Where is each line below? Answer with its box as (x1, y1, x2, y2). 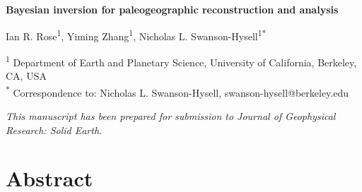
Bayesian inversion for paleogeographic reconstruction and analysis (6, 2, 339, 16)
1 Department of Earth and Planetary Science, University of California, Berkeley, (6, 52, 357, 69)
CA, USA (6, 68, 47, 83)
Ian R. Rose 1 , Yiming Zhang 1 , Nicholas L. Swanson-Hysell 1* (6, 26, 267, 43)
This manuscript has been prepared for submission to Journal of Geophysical (6, 108, 336, 123)
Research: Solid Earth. (6, 122, 103, 137)
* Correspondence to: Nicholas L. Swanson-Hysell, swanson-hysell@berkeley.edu (6, 83, 349, 100)
